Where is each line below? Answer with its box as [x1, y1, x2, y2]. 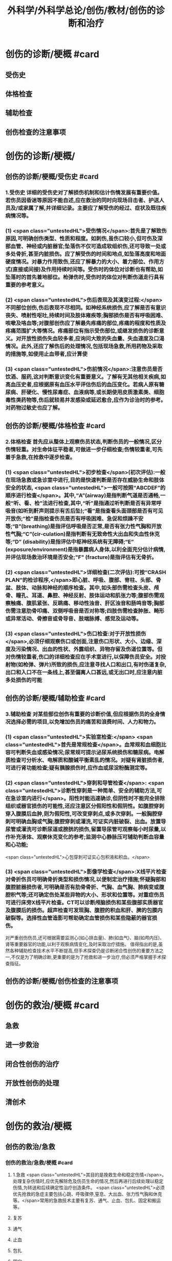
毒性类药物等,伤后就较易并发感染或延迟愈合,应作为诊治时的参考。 [5, 397, 166, 404]
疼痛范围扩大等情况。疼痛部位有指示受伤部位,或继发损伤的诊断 [5, 327, 159, 334]
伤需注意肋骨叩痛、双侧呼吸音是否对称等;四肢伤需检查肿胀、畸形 [5, 608, 165, 615]
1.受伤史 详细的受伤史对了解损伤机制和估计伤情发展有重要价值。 [5, 189, 163, 196]
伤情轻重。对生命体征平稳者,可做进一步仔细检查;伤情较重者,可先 [5, 446, 163, 453]
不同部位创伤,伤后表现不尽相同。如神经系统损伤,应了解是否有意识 [5, 304, 166, 311]
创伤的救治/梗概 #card [5, 999, 100, 1011]
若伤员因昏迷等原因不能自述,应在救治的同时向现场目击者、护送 [5, 197, 159, 204]
